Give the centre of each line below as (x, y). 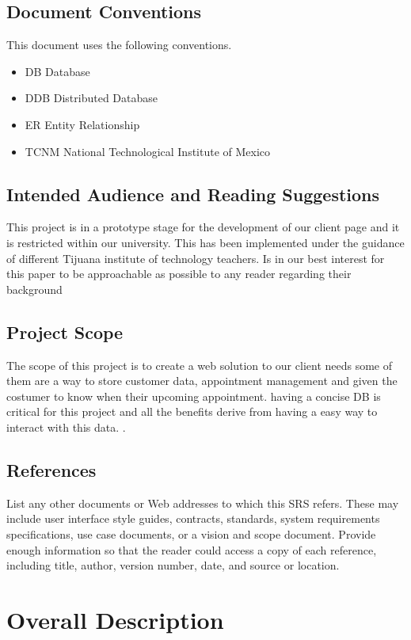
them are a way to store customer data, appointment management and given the (202, 381)
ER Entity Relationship (82, 124)
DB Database (57, 71)
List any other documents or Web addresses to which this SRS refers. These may (203, 503)
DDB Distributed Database (91, 98)
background (34, 289)
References (51, 469)
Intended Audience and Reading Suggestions (193, 194)
